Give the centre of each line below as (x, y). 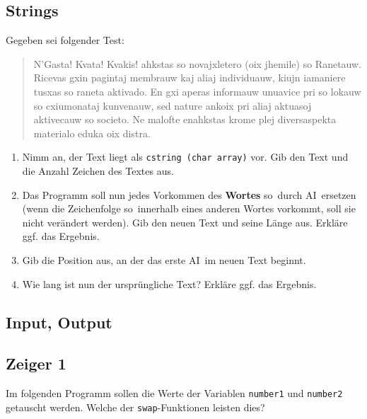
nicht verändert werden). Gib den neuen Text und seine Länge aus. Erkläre (185, 222)
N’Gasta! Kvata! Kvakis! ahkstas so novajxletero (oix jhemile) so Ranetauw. (197, 63)
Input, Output (59, 322)
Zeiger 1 (36, 363)
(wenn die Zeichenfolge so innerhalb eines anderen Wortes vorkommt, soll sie (189, 208)
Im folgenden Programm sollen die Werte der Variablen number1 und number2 (174, 393)
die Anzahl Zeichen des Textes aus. (98, 171)
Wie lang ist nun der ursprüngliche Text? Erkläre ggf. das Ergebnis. (169, 283)
